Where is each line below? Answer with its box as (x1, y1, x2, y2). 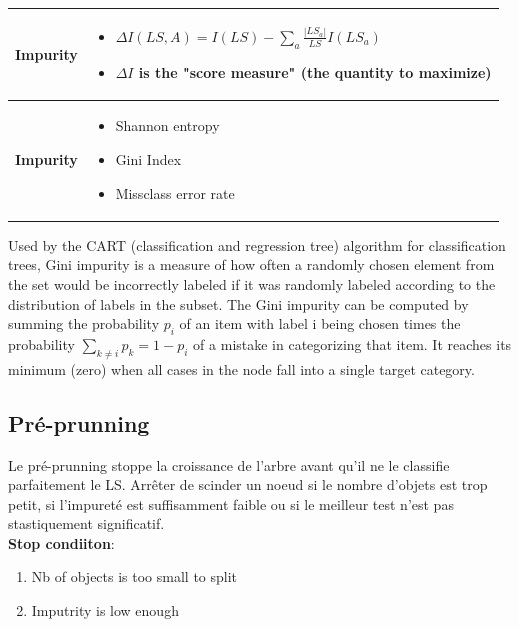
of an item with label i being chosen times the (179, 313, 461, 334)
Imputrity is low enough (31, 600, 179, 621)
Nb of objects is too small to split (31, 566, 238, 587)
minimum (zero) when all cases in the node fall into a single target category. (8, 358, 475, 379)
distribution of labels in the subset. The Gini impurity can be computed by (8, 293, 469, 314)
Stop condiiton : (8, 532, 115, 553)
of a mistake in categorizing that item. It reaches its (193, 333, 512, 354)
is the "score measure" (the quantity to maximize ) (138, 61, 492, 82)
